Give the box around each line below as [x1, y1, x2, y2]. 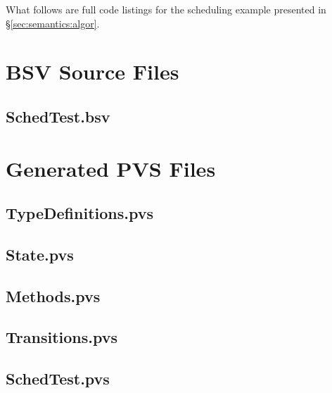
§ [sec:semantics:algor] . [6, 15, 100, 30]
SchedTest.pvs [6, 368, 110, 389]
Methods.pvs [6, 285, 101, 306]
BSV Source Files [6, 57, 179, 86]
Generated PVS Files [6, 154, 216, 182]
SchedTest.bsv [6, 105, 110, 127]
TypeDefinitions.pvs [6, 202, 153, 224]
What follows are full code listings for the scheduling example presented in [6, 2, 326, 16]
